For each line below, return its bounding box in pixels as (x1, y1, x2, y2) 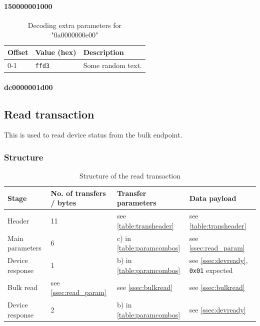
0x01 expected (189, 264, 233, 275)
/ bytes (50, 197, 76, 208)
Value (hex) (35, 46, 76, 57)
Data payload (189, 192, 236, 203)
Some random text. (83, 59, 142, 70)
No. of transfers (50, 187, 106, 198)
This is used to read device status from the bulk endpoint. (4, 129, 182, 140)
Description (83, 46, 124, 57)
